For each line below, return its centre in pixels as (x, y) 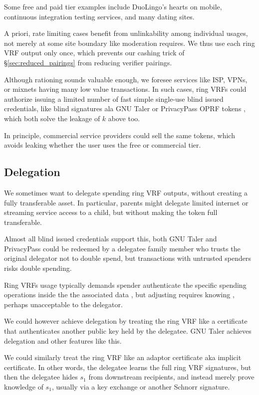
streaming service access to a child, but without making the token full (111, 212)
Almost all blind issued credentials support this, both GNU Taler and (111, 239)
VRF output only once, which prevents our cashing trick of (94, 53)
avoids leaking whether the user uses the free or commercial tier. (103, 145)
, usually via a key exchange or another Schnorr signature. (141, 387)
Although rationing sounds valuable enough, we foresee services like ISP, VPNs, (126, 79)
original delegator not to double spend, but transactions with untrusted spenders (128, 258)
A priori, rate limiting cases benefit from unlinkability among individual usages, (126, 33)
